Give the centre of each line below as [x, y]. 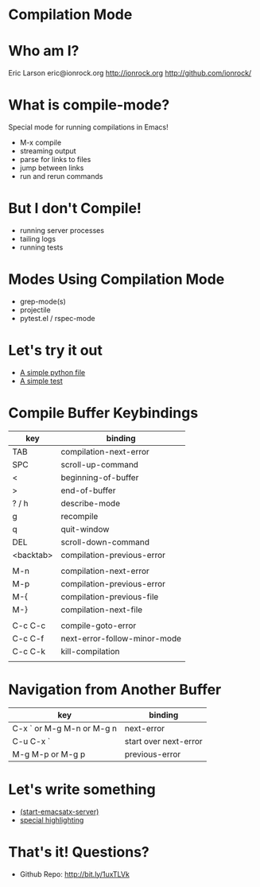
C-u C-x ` [31, 741]
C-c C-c [29, 626]
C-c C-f [28, 638]
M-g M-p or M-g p [49, 754]
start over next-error [163, 741]
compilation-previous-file [110, 596]
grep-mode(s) [43, 301]
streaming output [48, 151]
